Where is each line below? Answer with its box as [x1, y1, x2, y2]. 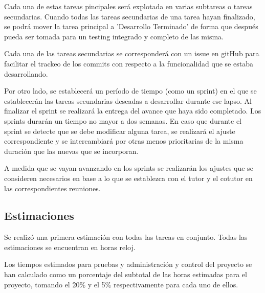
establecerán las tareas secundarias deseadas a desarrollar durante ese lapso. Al [4, 95, 252, 106]
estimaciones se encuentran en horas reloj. [4, 241, 136, 252]
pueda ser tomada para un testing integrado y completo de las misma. [4, 31, 224, 41]
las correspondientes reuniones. [4, 183, 101, 193]
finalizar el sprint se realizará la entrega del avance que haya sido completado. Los [4, 105, 261, 116]
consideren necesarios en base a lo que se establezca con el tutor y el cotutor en [4, 172, 253, 183]
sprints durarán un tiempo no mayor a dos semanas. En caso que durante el [4, 115, 242, 126]
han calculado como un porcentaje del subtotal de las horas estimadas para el [4, 269, 247, 280]
